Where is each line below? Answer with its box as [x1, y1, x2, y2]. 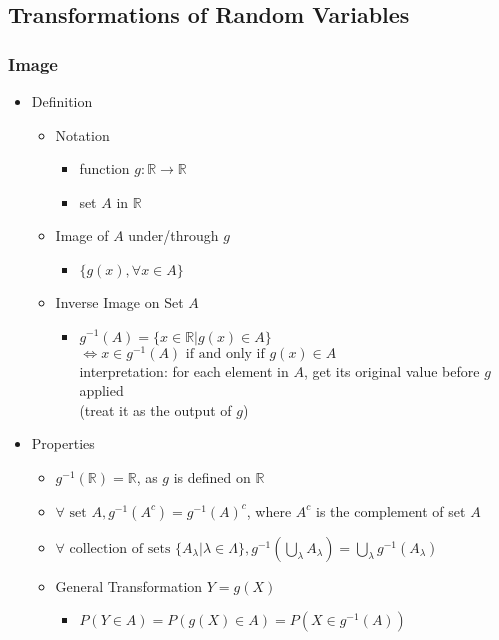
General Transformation [55, 575, 203, 596]
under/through [128, 225, 219, 246]
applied [79, 380, 124, 401]
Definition [31, 91, 93, 111]
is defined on [173, 467, 251, 488]
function [79, 158, 130, 179]
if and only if [185, 346, 265, 361]
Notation [55, 124, 110, 145]
